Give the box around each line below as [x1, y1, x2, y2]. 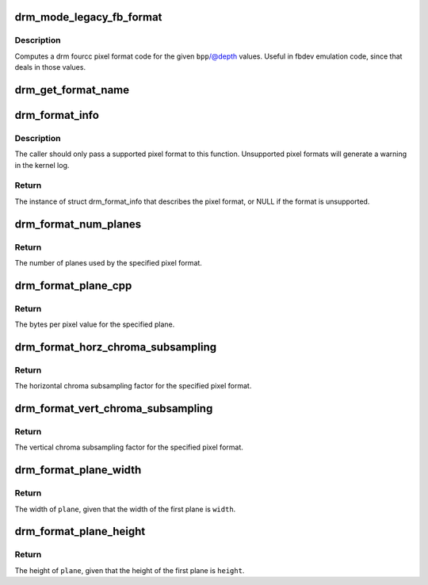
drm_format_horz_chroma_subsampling [14, 340, 217, 354]
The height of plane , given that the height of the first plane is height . [14, 565, 245, 575]
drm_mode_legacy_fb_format [14, 10, 162, 24]
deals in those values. [14, 63, 86, 72]
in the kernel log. [14, 160, 70, 170]
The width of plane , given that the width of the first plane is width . [14, 504, 236, 514]
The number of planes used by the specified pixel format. [14, 258, 202, 268]
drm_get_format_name [14, 83, 130, 97]
